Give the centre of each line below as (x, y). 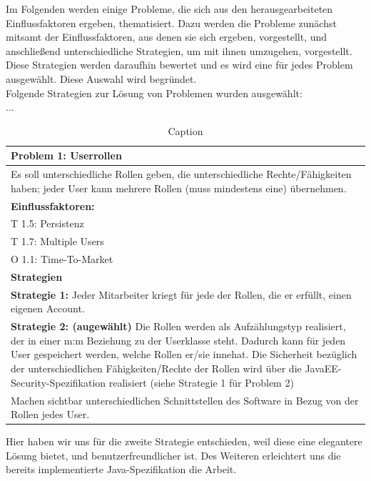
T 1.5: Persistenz (47, 223)
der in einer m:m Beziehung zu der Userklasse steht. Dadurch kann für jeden (178, 340)
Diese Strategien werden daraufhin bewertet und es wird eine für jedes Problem (179, 65)
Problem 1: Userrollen (66, 155)
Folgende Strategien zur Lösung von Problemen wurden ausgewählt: (154, 93)
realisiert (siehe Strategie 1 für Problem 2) (201, 382)
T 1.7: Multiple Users (57, 241)
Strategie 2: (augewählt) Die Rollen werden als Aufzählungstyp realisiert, (178, 326)
